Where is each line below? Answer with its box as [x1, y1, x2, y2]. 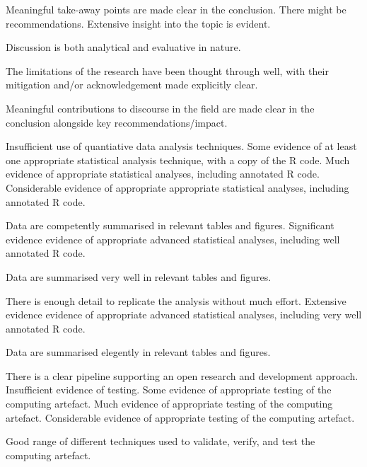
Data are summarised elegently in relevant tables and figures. [6, 345, 271, 359]
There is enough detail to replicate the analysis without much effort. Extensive [6, 293, 346, 308]
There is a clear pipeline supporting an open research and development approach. [6, 368, 359, 383]
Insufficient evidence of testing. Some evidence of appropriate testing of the [6, 382, 332, 397]
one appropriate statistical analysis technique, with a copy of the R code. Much [6, 152, 350, 167]
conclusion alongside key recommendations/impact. [6, 115, 228, 129]
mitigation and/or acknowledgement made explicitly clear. [6, 77, 258, 92]
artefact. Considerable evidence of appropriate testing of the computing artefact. [6, 410, 355, 425]
